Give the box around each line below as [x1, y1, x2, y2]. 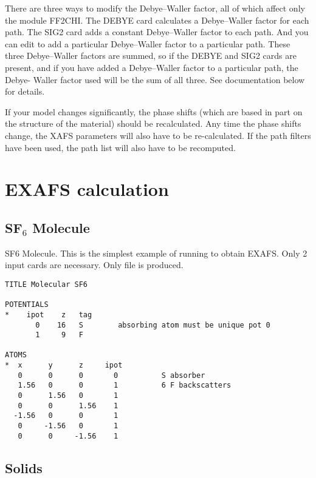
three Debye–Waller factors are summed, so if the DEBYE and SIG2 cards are [5, 49, 297, 62]
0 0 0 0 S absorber [18, 371, 205, 380]
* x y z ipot [5, 361, 123, 370]
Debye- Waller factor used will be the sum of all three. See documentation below [5, 73, 305, 86]
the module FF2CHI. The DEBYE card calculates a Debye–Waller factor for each [5, 13, 309, 26]
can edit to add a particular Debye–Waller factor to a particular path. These [5, 37, 290, 50]
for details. [5, 85, 45, 98]
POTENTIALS [5, 300, 49, 309]
